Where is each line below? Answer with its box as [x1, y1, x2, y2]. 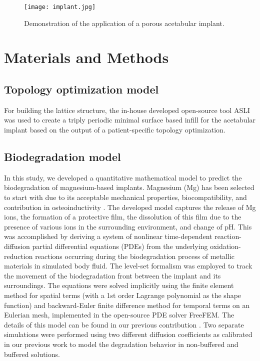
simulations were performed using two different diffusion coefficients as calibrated [4, 329, 252, 339]
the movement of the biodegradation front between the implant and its [4, 270, 221, 280]
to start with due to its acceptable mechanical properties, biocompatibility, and [4, 192, 247, 202]
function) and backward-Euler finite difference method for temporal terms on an [4, 299, 250, 310]
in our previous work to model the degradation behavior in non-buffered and [4, 338, 238, 349]
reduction [4, 250, 33, 261]
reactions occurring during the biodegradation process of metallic [35, 250, 234, 261]
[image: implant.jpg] [24, 3, 96, 10]
